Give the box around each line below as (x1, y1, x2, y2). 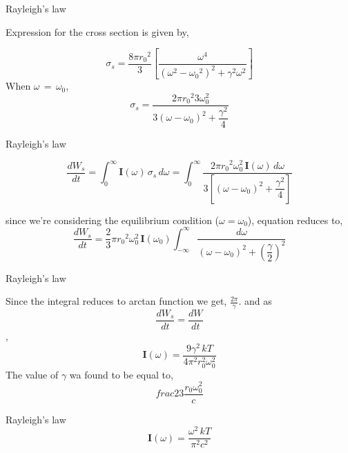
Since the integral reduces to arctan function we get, (6, 294, 227, 308)
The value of (6, 367, 59, 381)
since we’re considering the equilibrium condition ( (6, 212, 220, 227)
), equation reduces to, (247, 212, 343, 227)
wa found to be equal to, (69, 367, 173, 381)
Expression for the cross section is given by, (6, 24, 189, 39)
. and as (238, 294, 272, 308)
